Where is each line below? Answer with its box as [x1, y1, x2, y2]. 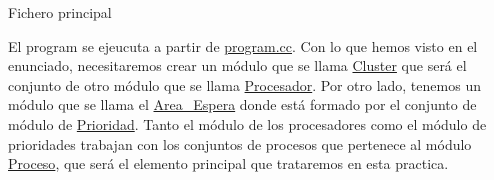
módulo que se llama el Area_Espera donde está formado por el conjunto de [8, 94, 477, 115]
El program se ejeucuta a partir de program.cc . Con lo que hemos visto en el [8, 35, 478, 56]
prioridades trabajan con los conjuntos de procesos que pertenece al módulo [8, 133, 472, 154]
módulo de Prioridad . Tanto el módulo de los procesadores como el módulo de [8, 113, 487, 134]
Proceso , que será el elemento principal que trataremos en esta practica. [8, 153, 449, 174]
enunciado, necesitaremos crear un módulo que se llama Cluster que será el [8, 55, 467, 76]
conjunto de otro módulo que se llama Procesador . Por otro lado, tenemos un [8, 74, 481, 95]
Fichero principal [8, 2, 112, 22]
